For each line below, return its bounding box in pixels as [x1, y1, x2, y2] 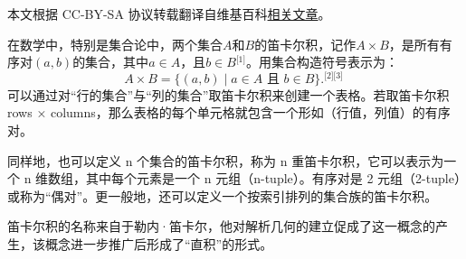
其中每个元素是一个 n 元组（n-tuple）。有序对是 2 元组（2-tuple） [86, 169, 461, 188]
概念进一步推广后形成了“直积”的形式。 [44, 235, 273, 254]
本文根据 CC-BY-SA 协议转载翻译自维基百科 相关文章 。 [7, 5, 331, 23]
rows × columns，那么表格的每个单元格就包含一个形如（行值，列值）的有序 [7, 103, 451, 122]
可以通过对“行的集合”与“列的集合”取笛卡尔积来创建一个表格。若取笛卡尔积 [7, 85, 450, 104]
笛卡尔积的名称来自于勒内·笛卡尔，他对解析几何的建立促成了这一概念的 [7, 217, 435, 236]
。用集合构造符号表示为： [246, 52, 399, 71]
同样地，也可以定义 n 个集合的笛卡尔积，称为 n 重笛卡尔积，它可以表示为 [7, 151, 444, 170]
